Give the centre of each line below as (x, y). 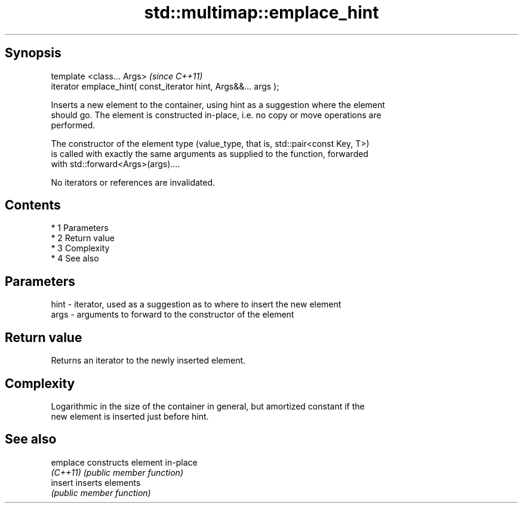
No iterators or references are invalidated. (133, 182)
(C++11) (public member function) (117, 472)
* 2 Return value (83, 238)
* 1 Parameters (80, 228)
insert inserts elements (96, 482)
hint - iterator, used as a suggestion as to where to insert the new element (196, 304)
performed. (73, 125)
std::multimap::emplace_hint (261, 13)
